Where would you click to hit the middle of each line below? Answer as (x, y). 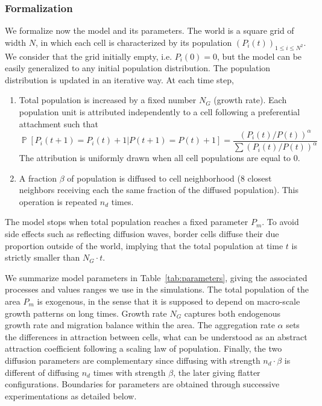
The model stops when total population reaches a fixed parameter (127, 222)
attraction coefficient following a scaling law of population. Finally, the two (144, 348)
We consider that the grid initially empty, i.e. (89, 56)
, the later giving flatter (217, 372)
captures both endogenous (232, 313)
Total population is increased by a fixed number (108, 100)
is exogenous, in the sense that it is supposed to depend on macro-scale (169, 301)
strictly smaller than (43, 257)
